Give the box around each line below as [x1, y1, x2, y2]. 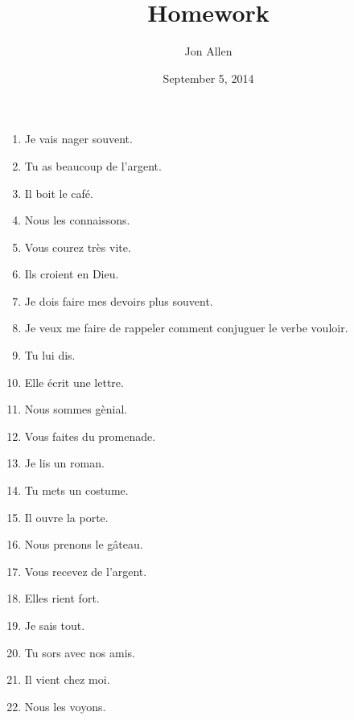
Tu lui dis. [24, 347, 76, 364]
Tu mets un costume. [24, 482, 129, 499]
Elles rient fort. [24, 590, 100, 607]
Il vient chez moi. [24, 671, 110, 688]
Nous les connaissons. [24, 212, 130, 228]
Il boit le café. [24, 184, 93, 201]
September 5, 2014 [163, 69, 254, 86]
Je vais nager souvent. [24, 130, 133, 147]
